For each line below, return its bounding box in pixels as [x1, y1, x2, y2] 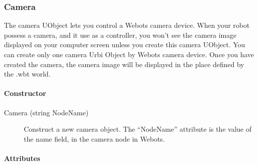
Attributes [4, 153, 41, 163]
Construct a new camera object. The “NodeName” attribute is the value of [24, 124, 252, 134]
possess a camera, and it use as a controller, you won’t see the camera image [4, 29, 237, 40]
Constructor [4, 88, 46, 98]
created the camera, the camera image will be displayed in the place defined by [4, 59, 244, 69]
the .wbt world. [4, 69, 51, 79]
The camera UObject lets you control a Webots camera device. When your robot [4, 20, 250, 30]
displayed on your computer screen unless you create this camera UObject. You [4, 39, 245, 50]
